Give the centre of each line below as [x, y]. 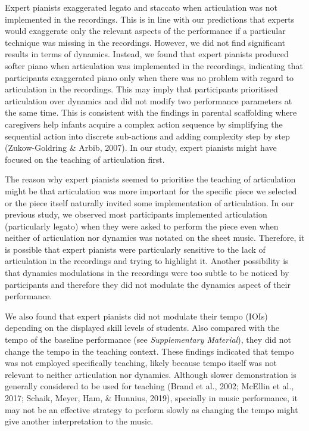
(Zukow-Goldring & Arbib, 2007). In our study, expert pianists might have [141, 148]
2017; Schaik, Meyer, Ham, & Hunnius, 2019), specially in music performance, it [151, 398]
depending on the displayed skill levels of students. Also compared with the [142, 328]
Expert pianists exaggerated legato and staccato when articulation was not [141, 7]
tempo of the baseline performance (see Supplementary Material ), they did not [148, 339]
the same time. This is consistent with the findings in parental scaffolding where [151, 112]
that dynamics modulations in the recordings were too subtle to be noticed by [147, 273]
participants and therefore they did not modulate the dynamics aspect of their [148, 284]
